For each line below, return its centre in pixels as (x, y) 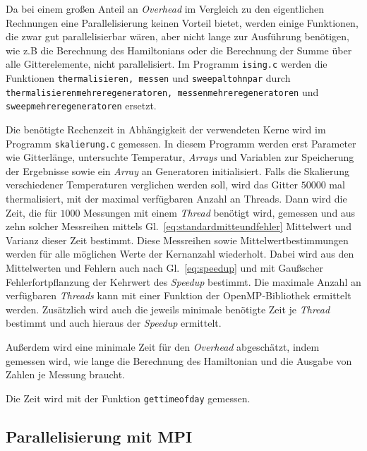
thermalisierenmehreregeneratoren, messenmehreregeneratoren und (162, 91)
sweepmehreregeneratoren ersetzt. (81, 106)
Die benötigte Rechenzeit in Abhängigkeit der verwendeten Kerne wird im (166, 129)
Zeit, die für (31, 212)
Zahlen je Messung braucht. (65, 374)
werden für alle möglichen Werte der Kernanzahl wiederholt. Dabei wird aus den (180, 254)
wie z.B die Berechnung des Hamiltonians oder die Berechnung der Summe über (179, 50)
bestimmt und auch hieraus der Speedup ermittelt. (114, 323)
